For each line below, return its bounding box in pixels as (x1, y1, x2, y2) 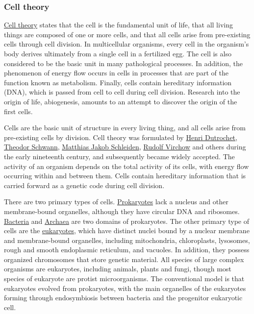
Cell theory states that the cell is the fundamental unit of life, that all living (4, 20, 233, 30)
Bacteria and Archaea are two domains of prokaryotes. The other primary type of (4, 216, 249, 226)
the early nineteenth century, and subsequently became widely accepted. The (4, 151, 235, 161)
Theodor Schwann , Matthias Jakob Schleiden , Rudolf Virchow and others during (4, 142, 246, 152)
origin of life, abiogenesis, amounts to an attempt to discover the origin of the (4, 96, 237, 106)
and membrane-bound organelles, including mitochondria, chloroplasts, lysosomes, (4, 235, 250, 245)
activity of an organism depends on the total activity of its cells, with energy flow (4, 161, 249, 171)
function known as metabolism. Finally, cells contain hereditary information (4, 77, 232, 87)
